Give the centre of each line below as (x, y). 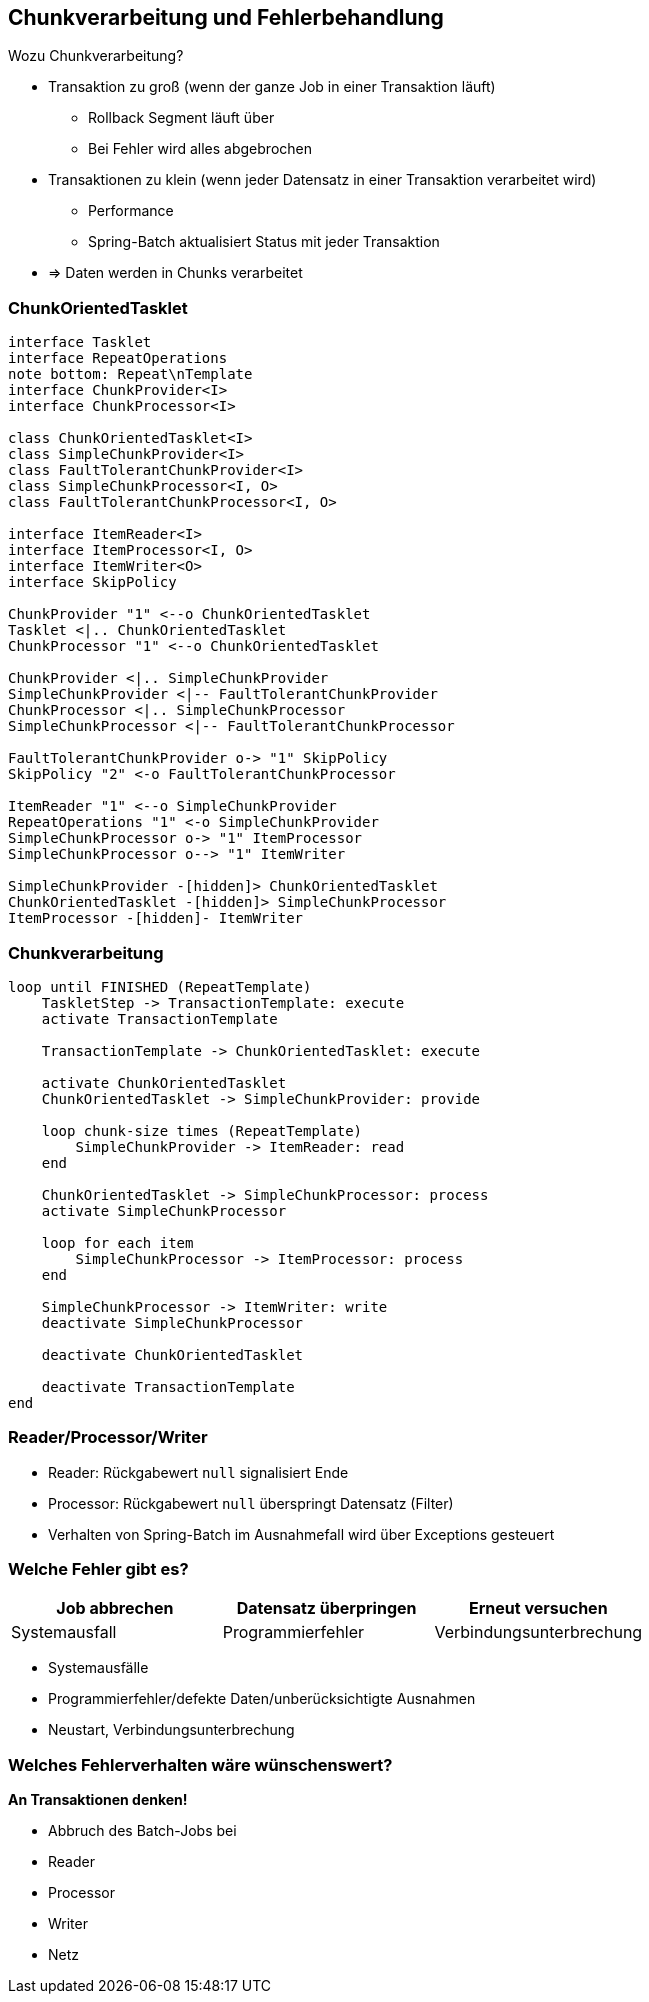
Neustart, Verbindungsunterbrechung (171, 1730)
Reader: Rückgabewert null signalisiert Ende (198, 1472)
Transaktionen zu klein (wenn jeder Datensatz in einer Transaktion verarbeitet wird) (322, 180)
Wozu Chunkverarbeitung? (96, 56)
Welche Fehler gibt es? (98, 1569)
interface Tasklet (80, 342)
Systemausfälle (98, 1668)
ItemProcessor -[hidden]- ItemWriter (156, 918)
